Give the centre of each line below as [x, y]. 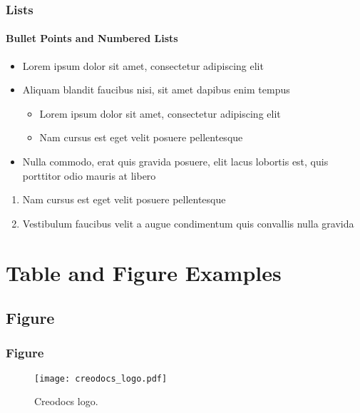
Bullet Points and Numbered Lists [92, 38]
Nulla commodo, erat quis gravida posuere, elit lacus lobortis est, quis [175, 162]
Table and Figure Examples [144, 272]
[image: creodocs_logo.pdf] [101, 378]
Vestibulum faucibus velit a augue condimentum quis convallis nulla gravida [188, 223]
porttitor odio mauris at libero [89, 175]
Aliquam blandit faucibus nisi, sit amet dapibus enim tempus [156, 90]
